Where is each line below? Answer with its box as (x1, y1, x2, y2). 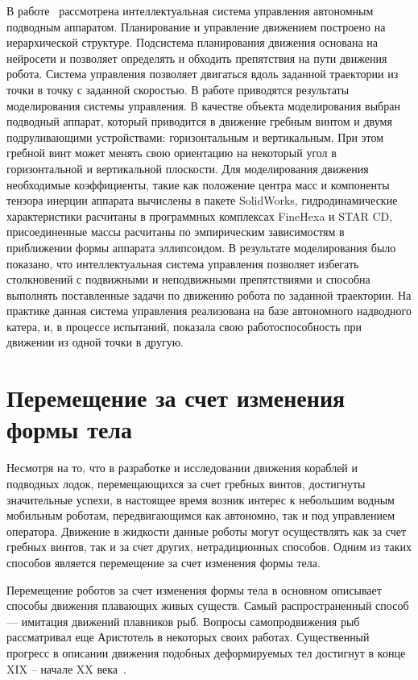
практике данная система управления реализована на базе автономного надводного (6, 302, 412, 319)
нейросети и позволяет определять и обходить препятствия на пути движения (6, 49, 387, 66)
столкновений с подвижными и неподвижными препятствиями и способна (6, 271, 370, 288)
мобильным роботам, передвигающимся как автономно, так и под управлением (6, 507, 395, 524)
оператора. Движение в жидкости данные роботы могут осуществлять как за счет (6, 522, 407, 539)
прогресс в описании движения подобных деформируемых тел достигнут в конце (6, 644, 406, 661)
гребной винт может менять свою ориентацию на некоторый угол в (6, 144, 337, 161)
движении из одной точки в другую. (6, 334, 184, 350)
